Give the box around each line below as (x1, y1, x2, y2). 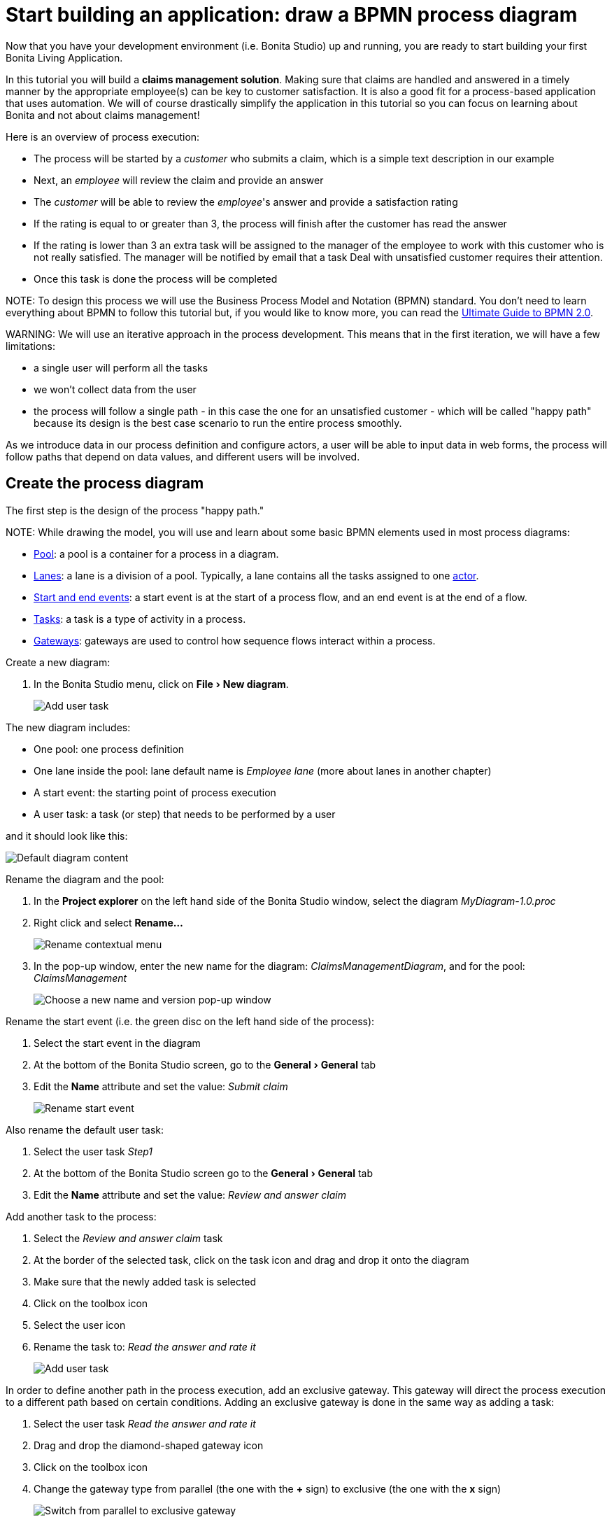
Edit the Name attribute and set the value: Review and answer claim (34, 1188, 346, 1201)
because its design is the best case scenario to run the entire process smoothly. (34, 416, 402, 429)
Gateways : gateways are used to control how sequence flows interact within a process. (34, 634, 436, 647)
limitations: (6, 339, 56, 352)
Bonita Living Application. (6, 51, 123, 64)
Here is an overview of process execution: (6, 130, 200, 143)
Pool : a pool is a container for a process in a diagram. (34, 547, 279, 560)
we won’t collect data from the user (34, 383, 197, 395)
